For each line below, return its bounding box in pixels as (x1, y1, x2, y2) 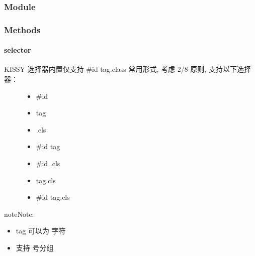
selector (4, 45, 31, 55)
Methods (4, 23, 41, 36)
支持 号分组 (16, 242, 54, 253)
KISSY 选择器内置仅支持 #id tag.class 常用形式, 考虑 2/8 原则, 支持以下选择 (4, 64, 251, 74)
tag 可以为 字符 (16, 225, 66, 236)
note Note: (4, 208, 34, 219)
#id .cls (36, 158, 60, 169)
